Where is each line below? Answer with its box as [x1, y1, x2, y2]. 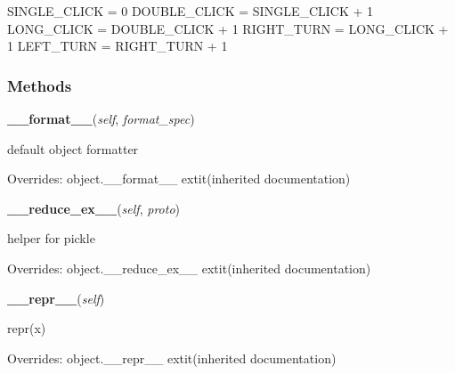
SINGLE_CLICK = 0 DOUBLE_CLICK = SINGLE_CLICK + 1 [7, 2, 374, 20]
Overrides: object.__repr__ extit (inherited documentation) [7, 348, 337, 367]
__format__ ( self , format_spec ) [7, 110, 195, 127]
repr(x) [7, 319, 46, 337]
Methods [7, 74, 72, 96]
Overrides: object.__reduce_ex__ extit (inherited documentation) [7, 258, 371, 277]
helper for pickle [7, 229, 95, 248]
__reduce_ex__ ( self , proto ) [7, 199, 180, 217]
